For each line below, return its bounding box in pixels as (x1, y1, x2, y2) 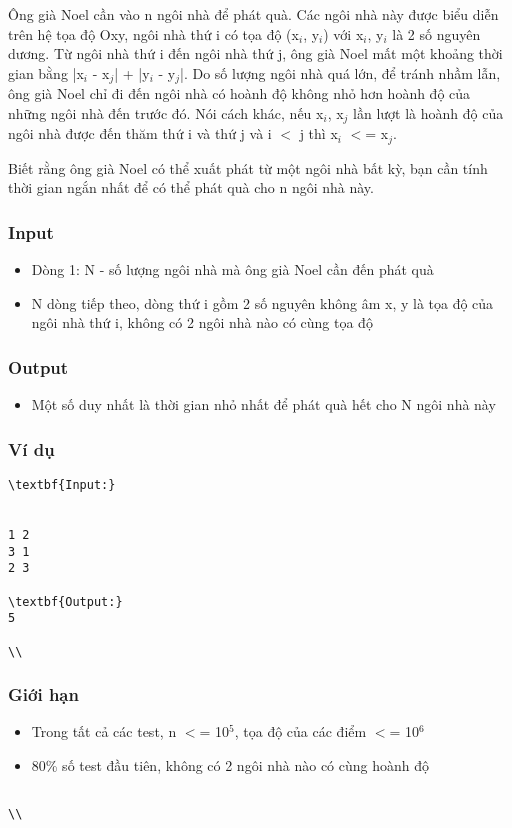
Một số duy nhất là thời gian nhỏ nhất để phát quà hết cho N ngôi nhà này (31, 394, 496, 415)
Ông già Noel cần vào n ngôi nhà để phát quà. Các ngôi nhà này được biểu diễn (8, 4, 499, 24)
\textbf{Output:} (8, 594, 123, 609)
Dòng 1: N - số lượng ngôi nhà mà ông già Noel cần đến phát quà (31, 259, 434, 280)
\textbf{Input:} (8, 477, 116, 492)
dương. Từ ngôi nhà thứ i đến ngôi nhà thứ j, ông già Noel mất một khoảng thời (8, 43, 503, 64)
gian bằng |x (8, 62, 84, 83)
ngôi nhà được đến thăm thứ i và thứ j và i (8, 123, 272, 144)
